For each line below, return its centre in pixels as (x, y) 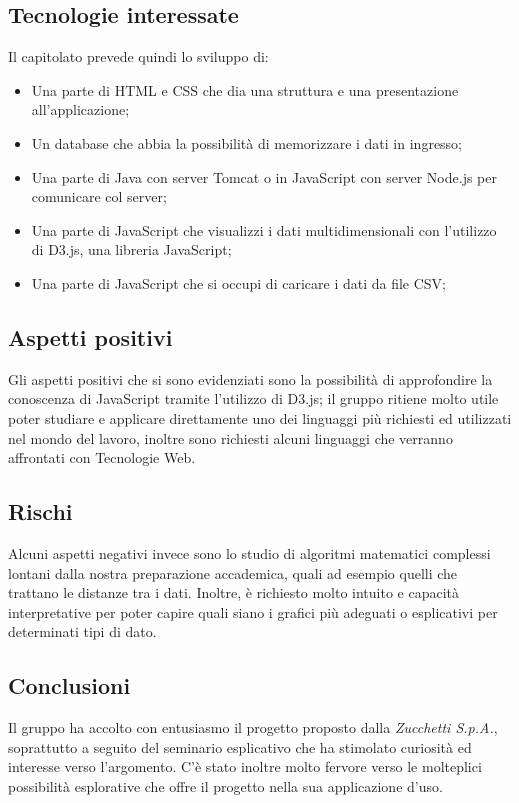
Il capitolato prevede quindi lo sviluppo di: (138, 56)
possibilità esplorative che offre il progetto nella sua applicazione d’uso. (225, 785)
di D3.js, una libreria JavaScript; (131, 249)
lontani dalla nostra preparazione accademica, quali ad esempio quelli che (233, 572)
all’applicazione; (80, 109)
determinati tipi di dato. (82, 631)
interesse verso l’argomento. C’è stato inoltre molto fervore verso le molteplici (245, 766)
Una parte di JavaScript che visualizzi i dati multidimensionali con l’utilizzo (264, 229)
